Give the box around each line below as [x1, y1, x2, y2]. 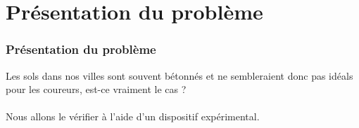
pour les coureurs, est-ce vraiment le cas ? [6, 82, 187, 97]
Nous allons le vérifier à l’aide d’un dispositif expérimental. [6, 109, 260, 124]
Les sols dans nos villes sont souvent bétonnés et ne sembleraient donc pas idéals [6, 68, 353, 83]
